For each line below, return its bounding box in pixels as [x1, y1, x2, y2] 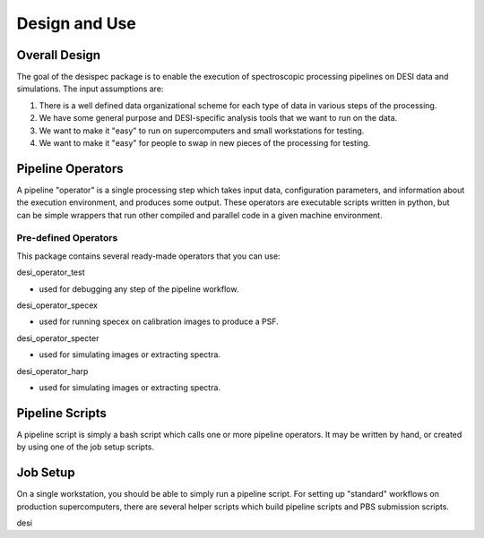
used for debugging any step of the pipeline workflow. [39, 283, 239, 295]
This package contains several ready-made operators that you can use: [16, 251, 281, 261]
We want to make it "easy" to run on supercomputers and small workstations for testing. [39, 125, 365, 136]
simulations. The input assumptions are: [16, 83, 164, 94]
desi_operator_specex [16, 300, 99, 311]
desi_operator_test [16, 267, 85, 278]
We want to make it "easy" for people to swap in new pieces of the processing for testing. [39, 138, 371, 149]
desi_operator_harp [16, 365, 89, 376]
